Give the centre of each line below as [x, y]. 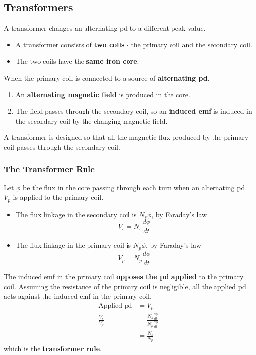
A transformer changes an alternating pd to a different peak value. [105, 28]
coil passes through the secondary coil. [62, 147]
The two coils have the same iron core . [77, 61]
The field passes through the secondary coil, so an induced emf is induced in [134, 111]
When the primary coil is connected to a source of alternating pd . [107, 77]
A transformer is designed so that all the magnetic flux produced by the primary [126, 137]
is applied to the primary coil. [58, 197]
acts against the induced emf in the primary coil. [78, 296]
